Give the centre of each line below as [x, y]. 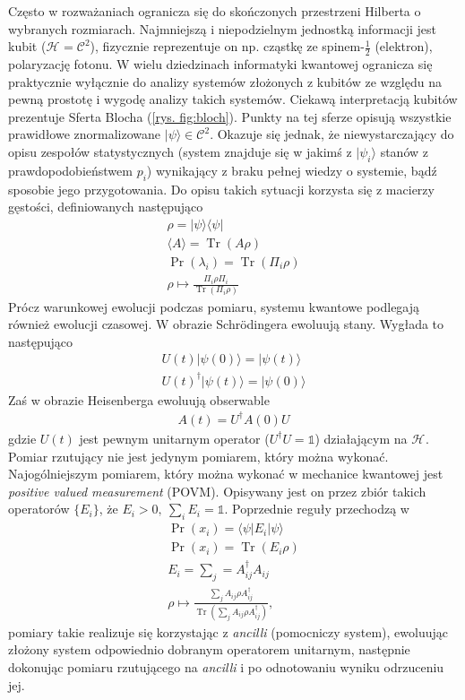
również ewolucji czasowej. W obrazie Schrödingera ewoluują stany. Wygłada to [226, 324]
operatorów [39, 509]
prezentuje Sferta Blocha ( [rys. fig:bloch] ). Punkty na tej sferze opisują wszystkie [230, 116]
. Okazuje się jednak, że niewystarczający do [332, 134]
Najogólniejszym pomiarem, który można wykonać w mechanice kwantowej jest [226, 474]
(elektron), [404, 46]
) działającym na [361, 438]
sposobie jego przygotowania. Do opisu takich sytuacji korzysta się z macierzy [221, 189]
